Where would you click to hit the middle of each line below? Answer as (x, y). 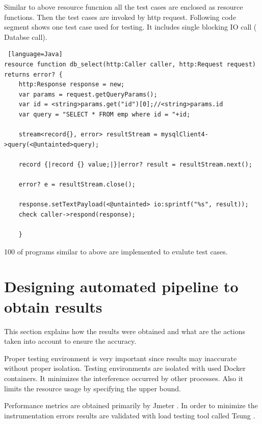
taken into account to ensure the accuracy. (70, 341)
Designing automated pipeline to (121, 286)
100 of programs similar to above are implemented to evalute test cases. (116, 251)
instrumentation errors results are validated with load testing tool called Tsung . (130, 415)
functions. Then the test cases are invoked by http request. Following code (120, 17)
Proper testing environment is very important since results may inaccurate (121, 358)
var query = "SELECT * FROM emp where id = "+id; (104, 114)
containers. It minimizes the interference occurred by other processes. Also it (124, 378)
